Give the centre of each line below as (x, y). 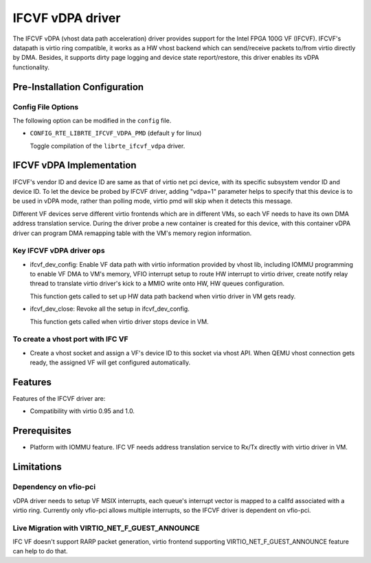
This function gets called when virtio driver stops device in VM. (119, 321)
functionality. (31, 67)
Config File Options (46, 107)
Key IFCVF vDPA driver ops (59, 251)
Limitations (37, 467)
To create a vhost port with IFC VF (70, 339)
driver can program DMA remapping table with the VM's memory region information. (132, 233)
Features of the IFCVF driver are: (59, 399)
